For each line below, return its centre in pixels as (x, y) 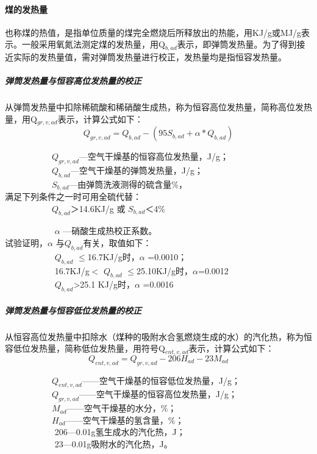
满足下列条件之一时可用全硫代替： (73, 197)
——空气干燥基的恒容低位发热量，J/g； (161, 380)
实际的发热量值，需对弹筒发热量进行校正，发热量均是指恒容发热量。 (150, 56)
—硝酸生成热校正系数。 (110, 231)
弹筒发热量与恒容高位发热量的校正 (73, 81)
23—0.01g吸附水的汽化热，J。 (113, 444)
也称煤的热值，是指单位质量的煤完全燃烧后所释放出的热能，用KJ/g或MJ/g (153, 32)
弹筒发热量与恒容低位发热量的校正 (73, 310)
